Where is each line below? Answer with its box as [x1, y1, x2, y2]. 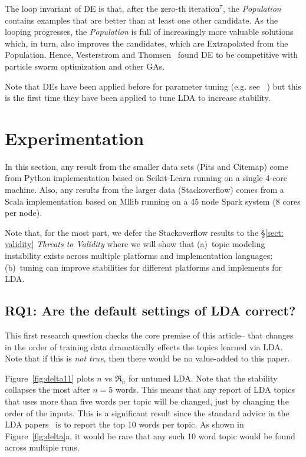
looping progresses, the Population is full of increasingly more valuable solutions [5, 25, 294, 38]
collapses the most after [5, 383, 90, 396]
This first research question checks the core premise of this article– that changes [5, 329, 294, 341]
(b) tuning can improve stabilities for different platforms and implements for [5, 261, 282, 273]
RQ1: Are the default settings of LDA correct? [5, 301, 296, 320]
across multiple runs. [5, 441, 80, 453]
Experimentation [5, 126, 144, 150]
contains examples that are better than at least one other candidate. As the [5, 14, 278, 26]
